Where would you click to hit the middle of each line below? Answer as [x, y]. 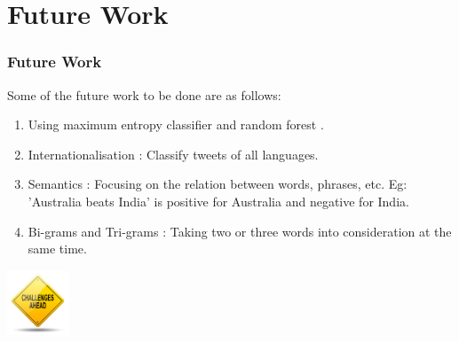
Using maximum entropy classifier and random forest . [176, 124]
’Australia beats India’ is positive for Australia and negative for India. [218, 201]
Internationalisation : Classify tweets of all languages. [173, 154]
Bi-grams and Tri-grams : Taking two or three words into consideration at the [240, 231]
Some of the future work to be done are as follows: [144, 94]
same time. [57, 249]
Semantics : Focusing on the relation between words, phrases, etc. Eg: [218, 184]
